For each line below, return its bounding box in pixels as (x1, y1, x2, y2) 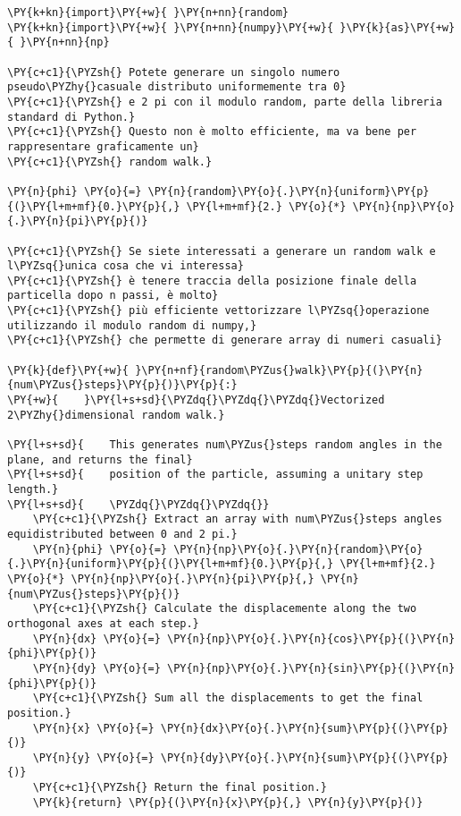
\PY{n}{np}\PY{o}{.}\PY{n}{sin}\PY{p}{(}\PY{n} (166, 661, 456, 675)
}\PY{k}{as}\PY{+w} (339, 21, 456, 34)
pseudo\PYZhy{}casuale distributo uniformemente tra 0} (7, 81, 347, 94)
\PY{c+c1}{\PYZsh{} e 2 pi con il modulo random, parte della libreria (7, 95, 442, 108)
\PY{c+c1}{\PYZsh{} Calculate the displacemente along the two (32, 602, 417, 616)
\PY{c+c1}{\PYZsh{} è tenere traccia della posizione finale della (7, 274, 417, 287)
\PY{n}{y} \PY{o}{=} (32, 751, 155, 764)
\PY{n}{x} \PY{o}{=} (32, 721, 155, 735)
